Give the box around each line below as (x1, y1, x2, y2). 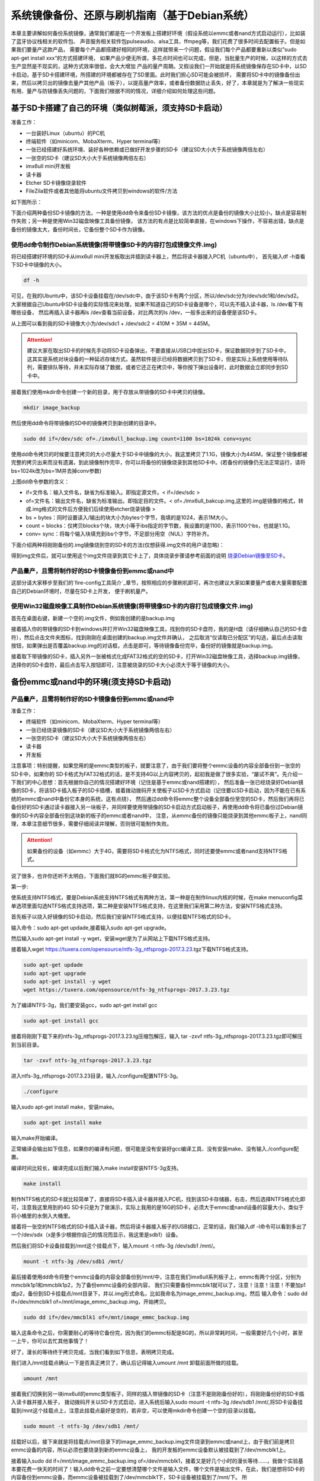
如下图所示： (11, 198, 43, 206)
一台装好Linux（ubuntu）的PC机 (25, 129, 105, 136)
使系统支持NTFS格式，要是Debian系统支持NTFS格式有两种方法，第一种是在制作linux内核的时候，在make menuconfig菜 (11, 894, 303, 901)
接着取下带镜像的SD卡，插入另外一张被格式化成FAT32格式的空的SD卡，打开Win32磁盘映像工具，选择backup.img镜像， (11, 653, 303, 660)
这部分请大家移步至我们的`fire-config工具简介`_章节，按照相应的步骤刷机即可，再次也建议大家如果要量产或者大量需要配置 (11, 579, 308, 586)
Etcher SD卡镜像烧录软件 (25, 179, 87, 186)
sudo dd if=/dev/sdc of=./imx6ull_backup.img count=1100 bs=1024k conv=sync (23, 435, 252, 442)
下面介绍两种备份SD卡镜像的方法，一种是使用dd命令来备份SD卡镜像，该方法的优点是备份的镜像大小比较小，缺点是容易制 (11, 209, 307, 216)
